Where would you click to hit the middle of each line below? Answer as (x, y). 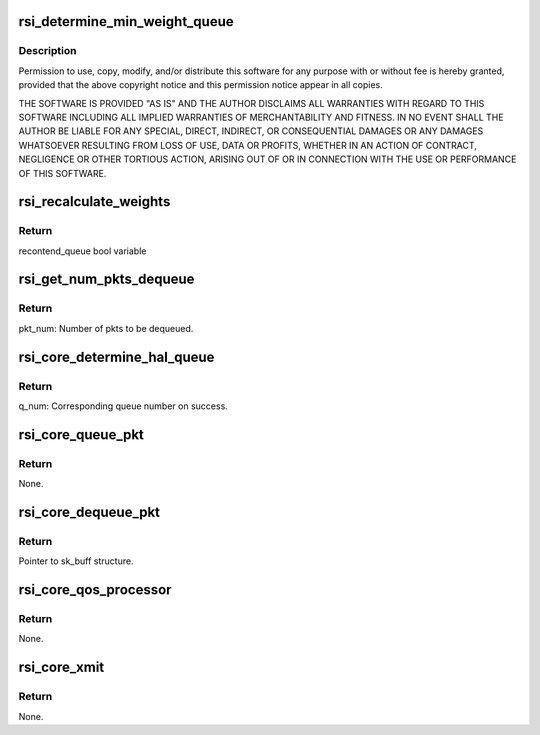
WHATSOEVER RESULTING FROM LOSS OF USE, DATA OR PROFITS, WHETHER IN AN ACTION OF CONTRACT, (247, 145)
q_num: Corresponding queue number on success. (123, 406)
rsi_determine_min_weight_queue (126, 21)
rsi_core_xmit (61, 667)
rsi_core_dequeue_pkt (89, 511)
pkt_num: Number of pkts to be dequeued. (106, 328)
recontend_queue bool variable (82, 251)
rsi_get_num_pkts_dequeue (106, 279)
